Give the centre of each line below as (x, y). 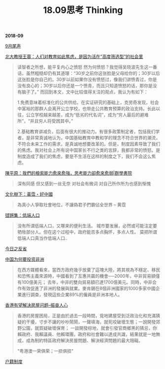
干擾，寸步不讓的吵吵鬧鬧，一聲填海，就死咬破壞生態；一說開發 (91, 322)
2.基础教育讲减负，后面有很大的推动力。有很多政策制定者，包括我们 (86, 131)
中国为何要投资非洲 (25, 259)
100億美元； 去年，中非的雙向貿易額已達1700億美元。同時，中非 (87, 282)
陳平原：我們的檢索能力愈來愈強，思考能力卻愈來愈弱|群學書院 (69, 173)
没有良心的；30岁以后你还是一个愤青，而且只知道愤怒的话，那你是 (85, 86)
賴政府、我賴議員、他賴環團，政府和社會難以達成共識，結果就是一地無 (89, 334)
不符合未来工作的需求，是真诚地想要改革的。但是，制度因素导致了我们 (89, 144)
